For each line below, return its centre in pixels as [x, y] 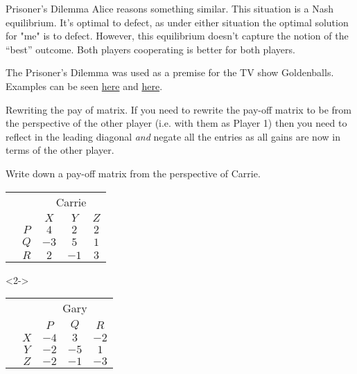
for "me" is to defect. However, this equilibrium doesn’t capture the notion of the [177, 36]
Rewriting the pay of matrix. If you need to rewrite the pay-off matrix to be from [178, 109]
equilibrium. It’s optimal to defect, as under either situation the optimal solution [177, 22]
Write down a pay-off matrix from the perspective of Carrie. [133, 173]
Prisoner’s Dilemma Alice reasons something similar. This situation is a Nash [170, 8]
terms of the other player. [60, 150]
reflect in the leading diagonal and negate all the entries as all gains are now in [173, 136]
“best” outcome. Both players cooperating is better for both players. [150, 49]
